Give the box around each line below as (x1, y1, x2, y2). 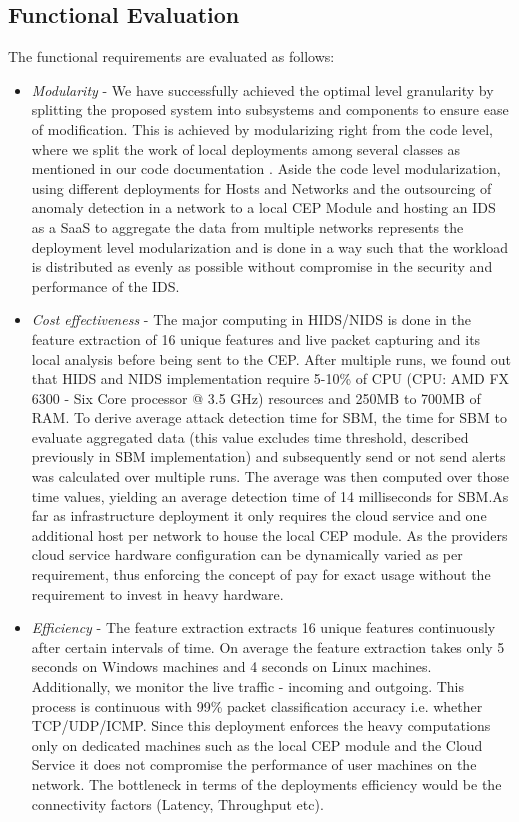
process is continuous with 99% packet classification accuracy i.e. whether (31, 695, 483, 716)
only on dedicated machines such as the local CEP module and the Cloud (31, 734, 483, 755)
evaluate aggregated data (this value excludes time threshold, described (31, 426, 469, 447)
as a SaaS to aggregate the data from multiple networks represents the (31, 216, 464, 237)
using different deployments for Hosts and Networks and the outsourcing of (31, 177, 492, 198)
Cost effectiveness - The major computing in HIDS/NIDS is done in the (31, 309, 471, 330)
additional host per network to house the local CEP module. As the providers (31, 524, 508, 545)
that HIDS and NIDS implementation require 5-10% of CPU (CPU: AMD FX (31, 368, 510, 389)
